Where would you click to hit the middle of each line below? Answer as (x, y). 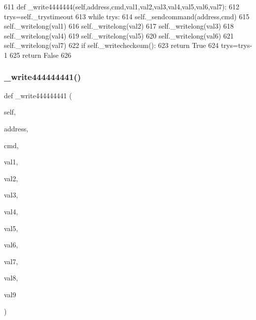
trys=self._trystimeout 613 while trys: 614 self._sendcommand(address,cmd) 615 (127, 16)
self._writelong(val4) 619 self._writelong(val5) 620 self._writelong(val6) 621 (119, 35)
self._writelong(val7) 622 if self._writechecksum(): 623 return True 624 (111, 45)
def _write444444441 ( (38, 95)
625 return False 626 (40, 55)
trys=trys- (237, 45)
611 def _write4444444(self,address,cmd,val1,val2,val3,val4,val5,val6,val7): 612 (122, 6)
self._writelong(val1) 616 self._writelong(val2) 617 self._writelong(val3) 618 (119, 26)
